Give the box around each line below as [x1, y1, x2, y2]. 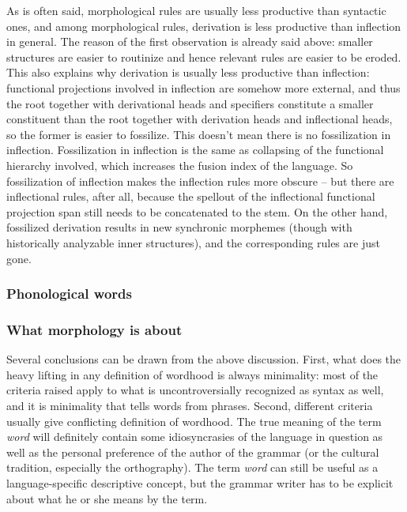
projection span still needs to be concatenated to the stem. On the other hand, [6, 203, 388, 220]
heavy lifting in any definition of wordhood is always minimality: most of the [6, 366, 379, 382]
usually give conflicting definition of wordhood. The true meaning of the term [6, 412, 382, 429]
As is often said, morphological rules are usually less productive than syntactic [6, 2, 386, 18]
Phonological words [6, 284, 132, 303]
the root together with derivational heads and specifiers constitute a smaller [6, 95, 374, 111]
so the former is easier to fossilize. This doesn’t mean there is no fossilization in [6, 126, 391, 142]
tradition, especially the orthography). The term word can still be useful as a [6, 459, 379, 476]
